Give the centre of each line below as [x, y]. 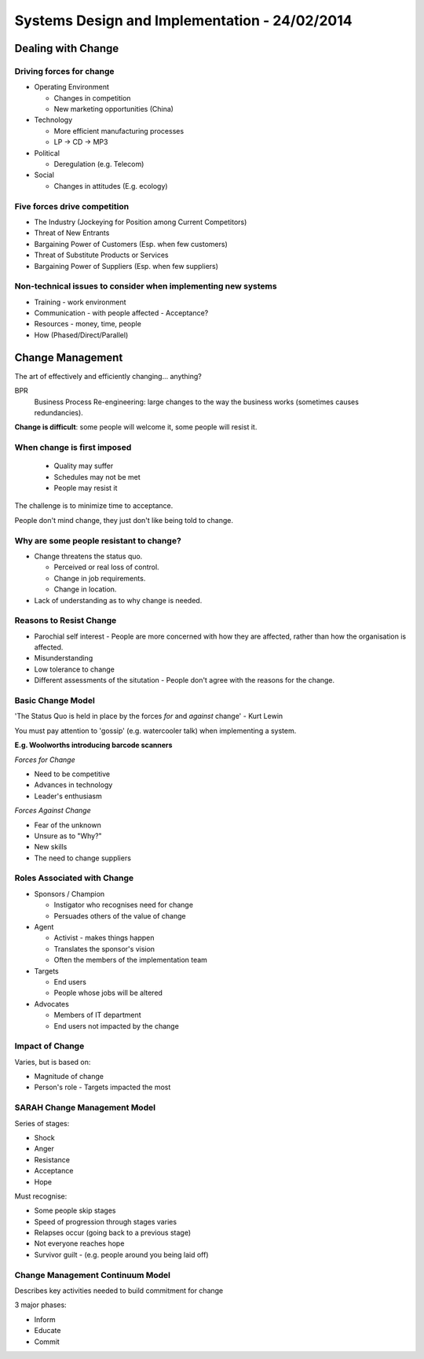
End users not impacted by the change [117, 1026]
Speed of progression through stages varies [105, 1221]
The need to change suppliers [82, 858]
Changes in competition [92, 98]
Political [47, 153]
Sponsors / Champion [69, 893]
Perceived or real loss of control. [107, 567]
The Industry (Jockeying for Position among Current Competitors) [141, 222]
